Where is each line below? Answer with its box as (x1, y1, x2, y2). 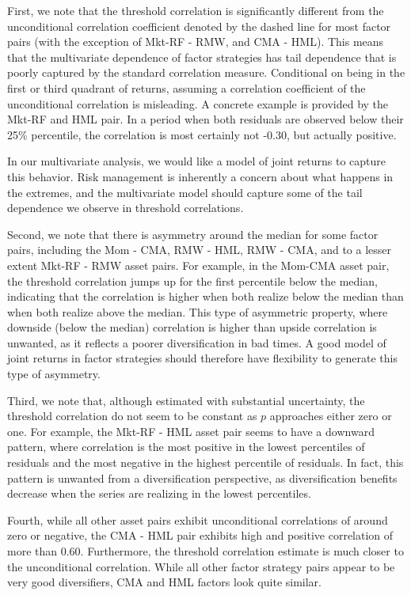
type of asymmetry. (7, 366, 101, 382)
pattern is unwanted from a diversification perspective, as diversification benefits (7, 469, 398, 486)
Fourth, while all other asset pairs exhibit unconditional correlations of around (7, 511, 388, 528)
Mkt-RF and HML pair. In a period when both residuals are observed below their (7, 111, 404, 127)
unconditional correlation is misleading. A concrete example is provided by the (7, 95, 389, 112)
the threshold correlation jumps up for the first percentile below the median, (7, 272, 378, 289)
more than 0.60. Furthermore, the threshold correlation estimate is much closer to (7, 543, 404, 559)
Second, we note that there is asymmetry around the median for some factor (7, 225, 379, 242)
